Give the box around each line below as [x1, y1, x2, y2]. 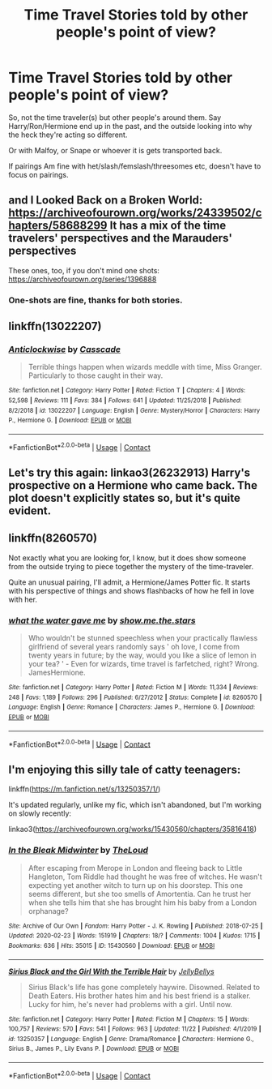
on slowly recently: [8, 808, 71, 818]
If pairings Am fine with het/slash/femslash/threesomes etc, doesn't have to [8, 161, 261, 171]
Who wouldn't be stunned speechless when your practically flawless [28, 633, 258, 643]
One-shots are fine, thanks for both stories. [8, 294, 183, 306]
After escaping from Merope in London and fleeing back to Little [28, 863, 243, 872]
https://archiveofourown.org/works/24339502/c [8, 206, 262, 220]
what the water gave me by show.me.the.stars [8, 615, 196, 626]
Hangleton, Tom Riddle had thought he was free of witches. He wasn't [28, 872, 263, 881]
